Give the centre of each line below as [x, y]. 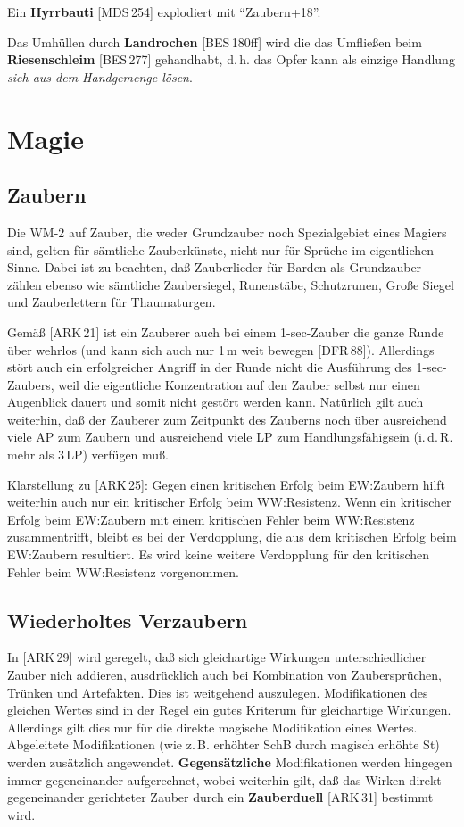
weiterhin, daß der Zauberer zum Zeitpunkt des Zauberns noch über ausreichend [227, 419]
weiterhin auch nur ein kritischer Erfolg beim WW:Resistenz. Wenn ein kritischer [229, 502]
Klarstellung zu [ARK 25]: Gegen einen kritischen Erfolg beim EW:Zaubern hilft [227, 484]
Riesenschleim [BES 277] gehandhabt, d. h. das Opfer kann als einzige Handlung [231, 59]
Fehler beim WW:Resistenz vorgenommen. [123, 571]
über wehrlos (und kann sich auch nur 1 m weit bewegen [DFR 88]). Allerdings [221, 349]
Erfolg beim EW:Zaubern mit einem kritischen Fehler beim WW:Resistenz [211, 519]
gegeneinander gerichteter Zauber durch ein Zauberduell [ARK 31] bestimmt [220, 797]
